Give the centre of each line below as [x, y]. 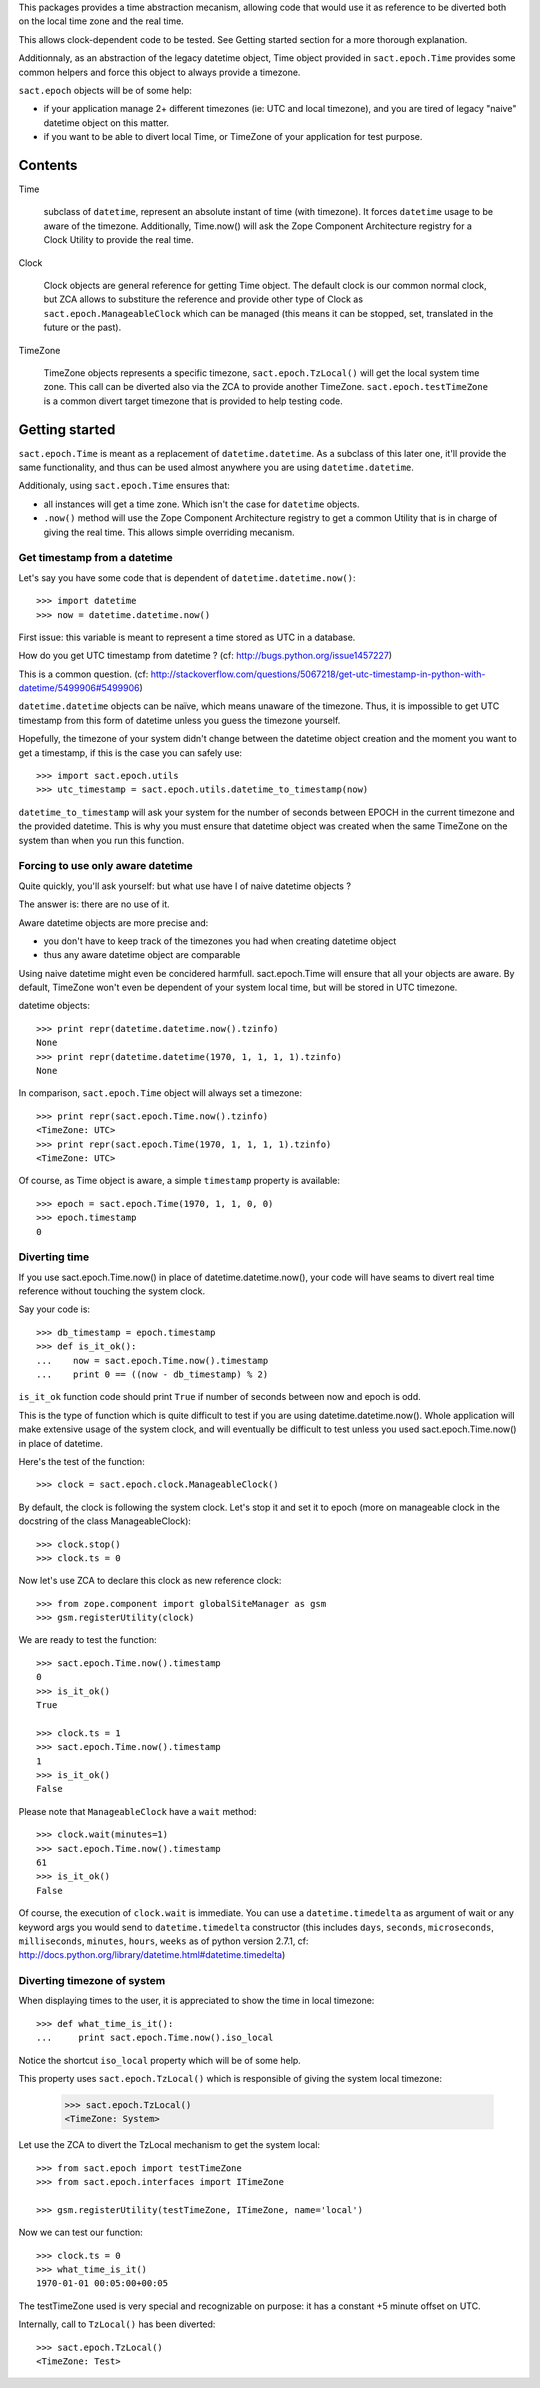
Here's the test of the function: [81, 1461]
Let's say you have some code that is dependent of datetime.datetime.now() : [187, 577]
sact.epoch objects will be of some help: [105, 90]
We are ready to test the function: [87, 1640]
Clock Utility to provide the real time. [118, 240]
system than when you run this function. [101, 840]
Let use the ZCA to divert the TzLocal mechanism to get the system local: [169, 2145]
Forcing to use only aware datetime [106, 866]
